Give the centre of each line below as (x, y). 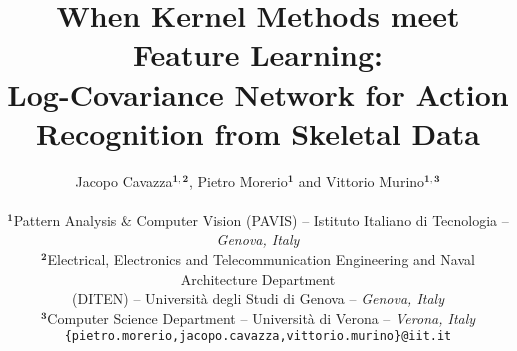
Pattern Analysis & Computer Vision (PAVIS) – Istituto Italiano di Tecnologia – (261, 219)
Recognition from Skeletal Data (258, 132)
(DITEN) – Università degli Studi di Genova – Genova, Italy (258, 298)
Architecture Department (258, 278)
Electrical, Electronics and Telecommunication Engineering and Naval (261, 259)
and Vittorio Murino (361, 180)
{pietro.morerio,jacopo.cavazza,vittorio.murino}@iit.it (258, 336)
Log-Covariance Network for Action (258, 93)
